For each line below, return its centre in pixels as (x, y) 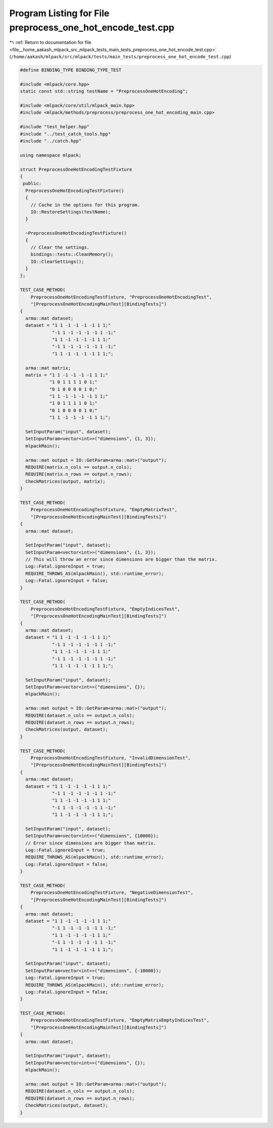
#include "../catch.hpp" (51, 141)
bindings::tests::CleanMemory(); (72, 254)
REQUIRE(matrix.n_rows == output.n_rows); (79, 474)
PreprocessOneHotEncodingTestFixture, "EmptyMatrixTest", (104, 510)
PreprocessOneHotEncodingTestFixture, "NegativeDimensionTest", (112, 893)
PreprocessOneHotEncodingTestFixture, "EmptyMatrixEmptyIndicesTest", (120, 1020)
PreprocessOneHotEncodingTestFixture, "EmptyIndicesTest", (105, 609)
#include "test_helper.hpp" (55, 127)
